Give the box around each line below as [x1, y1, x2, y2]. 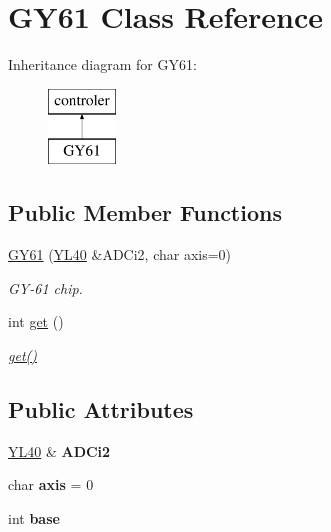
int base [8, 507, 60, 528]
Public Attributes [8, 393, 194, 424]
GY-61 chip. [8, 277, 83, 298]
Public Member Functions [8, 197, 282, 228]
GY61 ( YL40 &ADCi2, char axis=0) [8, 244, 232, 265]
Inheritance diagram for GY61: [8, 54, 197, 75]
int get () [8, 311, 64, 332]
